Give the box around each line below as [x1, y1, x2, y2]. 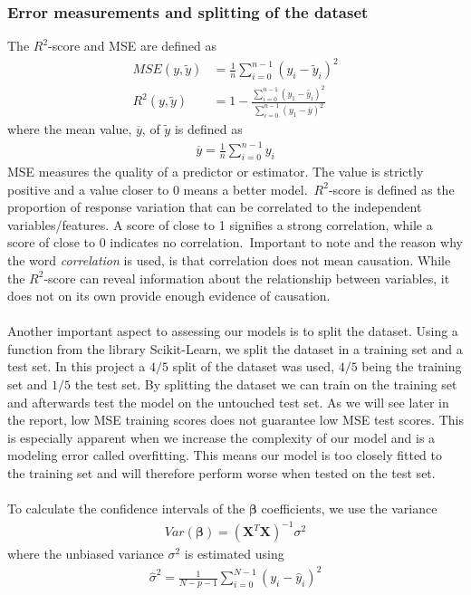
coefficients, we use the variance [261, 499, 437, 518]
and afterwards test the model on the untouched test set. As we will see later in [7, 392, 449, 411]
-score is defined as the [328, 179, 455, 198]
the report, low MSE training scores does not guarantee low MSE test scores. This [7, 410, 464, 429]
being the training [361, 357, 462, 376]
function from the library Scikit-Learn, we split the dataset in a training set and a [7, 339, 463, 358]
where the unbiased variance [7, 544, 164, 563]
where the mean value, [7, 120, 132, 139]
